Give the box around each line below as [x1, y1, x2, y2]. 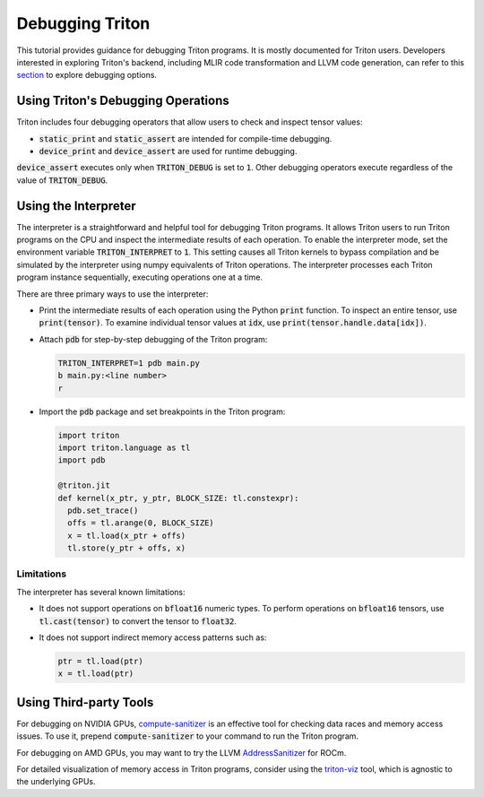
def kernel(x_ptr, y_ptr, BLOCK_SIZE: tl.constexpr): [57, 493, 299, 503]
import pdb [57, 455, 106, 465]
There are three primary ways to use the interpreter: [16, 288, 209, 299]
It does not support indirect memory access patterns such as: [39, 632, 267, 643]
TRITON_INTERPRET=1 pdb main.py [57, 358, 201, 368]
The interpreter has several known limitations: [16, 586, 186, 597]
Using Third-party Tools [16, 695, 154, 710]
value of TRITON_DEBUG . [16, 175, 108, 186]
